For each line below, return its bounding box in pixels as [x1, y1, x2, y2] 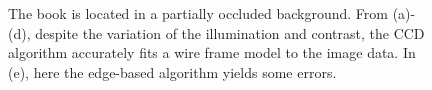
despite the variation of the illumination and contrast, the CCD [35, 22, 425, 43]
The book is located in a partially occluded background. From [8, 3, 388, 23]
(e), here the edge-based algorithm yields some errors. [8, 61, 337, 82]
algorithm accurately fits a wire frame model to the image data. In [8, 42, 416, 63]
